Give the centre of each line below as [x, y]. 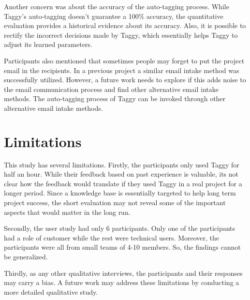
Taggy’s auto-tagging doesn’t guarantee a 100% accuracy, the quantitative [114, 16]
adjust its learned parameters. [48, 44]
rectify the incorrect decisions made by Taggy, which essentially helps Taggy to [121, 35]
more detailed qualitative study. [51, 292]
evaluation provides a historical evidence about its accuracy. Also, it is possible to [125, 25]
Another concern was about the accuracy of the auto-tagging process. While [117, 6]
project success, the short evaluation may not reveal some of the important [115, 202]
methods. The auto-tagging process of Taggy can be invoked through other [115, 98]
